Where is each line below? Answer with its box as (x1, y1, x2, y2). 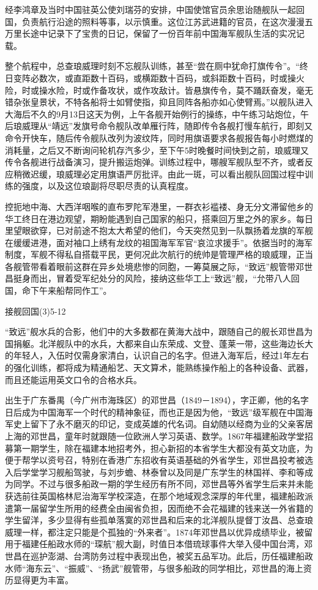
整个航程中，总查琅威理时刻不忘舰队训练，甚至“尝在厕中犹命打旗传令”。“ (5, 59, 300, 72)
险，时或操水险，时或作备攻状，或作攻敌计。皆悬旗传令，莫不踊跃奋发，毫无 (5, 83, 313, 96)
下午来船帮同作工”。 (30, 284, 112, 297)
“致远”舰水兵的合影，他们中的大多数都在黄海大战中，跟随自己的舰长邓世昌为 (5, 325, 313, 338)
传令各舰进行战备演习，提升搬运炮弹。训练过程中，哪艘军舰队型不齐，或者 (5, 155, 305, 168)
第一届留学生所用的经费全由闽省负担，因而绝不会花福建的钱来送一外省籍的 (13, 501, 313, 514)
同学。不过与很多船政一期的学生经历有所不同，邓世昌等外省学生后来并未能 (13, 477, 313, 490)
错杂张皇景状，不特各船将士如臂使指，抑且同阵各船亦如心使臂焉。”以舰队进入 (5, 95, 313, 108)
